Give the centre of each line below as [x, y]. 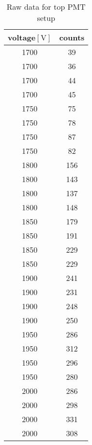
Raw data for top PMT [46, 7]
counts [72, 37]
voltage [22, 37]
